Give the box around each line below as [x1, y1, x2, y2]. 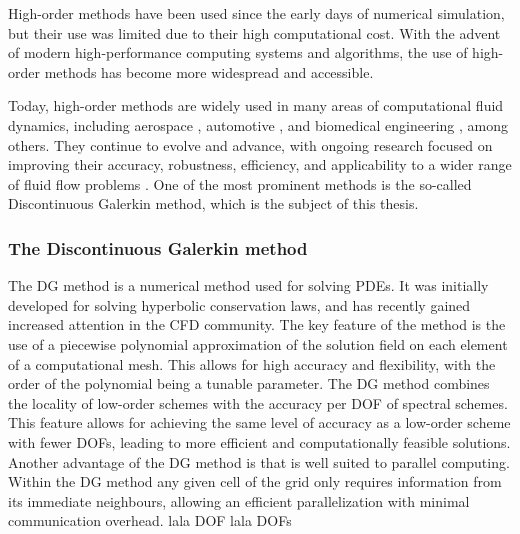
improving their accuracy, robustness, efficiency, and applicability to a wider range [8, 154, 512, 175]
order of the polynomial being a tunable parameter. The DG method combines [8, 373, 490, 394]
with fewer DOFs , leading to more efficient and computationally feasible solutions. [8, 431, 511, 452]
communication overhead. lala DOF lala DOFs [8, 510, 292, 531]
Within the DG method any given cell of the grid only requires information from [8, 471, 502, 492]
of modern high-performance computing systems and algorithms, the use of [8, 42, 468, 63]
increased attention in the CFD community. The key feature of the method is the [8, 314, 506, 335]
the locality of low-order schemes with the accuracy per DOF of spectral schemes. [8, 392, 508, 413]
